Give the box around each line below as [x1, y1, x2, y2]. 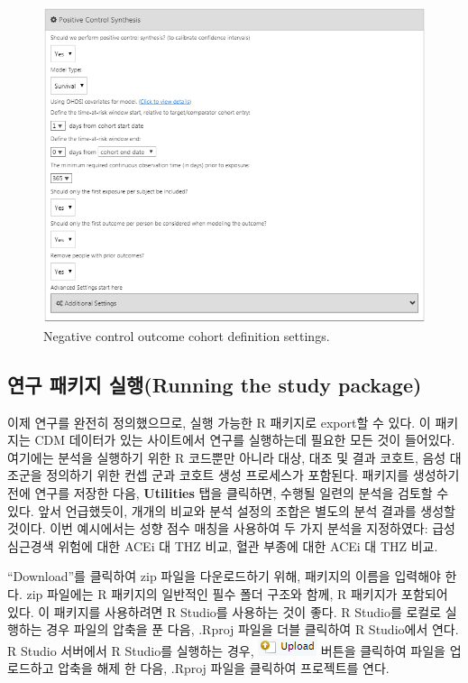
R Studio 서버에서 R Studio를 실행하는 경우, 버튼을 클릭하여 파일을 [7, 641, 445, 660]
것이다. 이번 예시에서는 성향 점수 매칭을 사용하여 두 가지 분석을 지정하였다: [7, 519, 428, 538]
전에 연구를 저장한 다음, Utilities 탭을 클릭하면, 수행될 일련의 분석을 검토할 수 [7, 483, 449, 502]
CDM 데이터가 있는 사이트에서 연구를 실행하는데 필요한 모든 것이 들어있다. [34, 430, 455, 449]
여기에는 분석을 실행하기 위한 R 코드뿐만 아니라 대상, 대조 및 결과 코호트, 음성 [7, 448, 446, 466]
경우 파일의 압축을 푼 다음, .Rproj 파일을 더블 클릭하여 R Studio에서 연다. [46, 620, 459, 639]
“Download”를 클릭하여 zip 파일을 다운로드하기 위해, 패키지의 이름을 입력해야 [7, 567, 441, 586]
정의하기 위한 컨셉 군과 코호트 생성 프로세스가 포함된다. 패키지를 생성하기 [46, 466, 460, 485]
